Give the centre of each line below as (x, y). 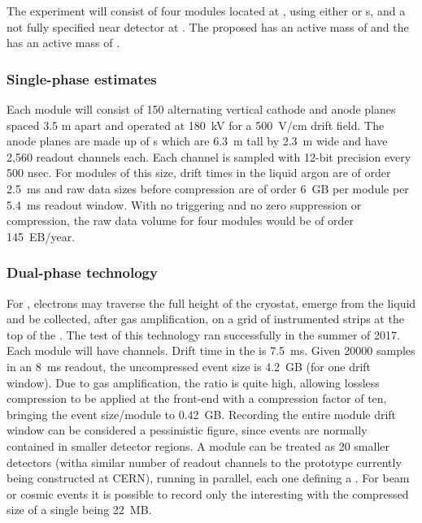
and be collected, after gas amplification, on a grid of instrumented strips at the (205, 319)
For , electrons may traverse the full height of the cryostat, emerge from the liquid (211, 303)
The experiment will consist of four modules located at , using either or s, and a (206, 11)
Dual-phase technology (82, 272)
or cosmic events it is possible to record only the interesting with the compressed (208, 493)
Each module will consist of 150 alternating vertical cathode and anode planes (201, 109)
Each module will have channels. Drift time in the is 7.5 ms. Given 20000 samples (211, 350)
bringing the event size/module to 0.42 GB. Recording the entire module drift (202, 414)
